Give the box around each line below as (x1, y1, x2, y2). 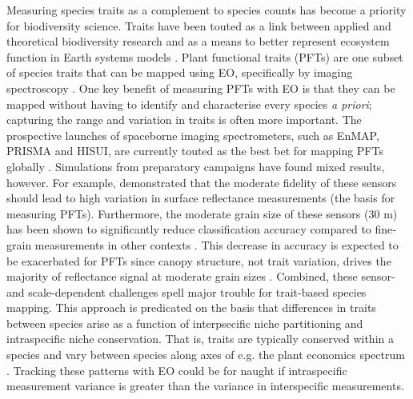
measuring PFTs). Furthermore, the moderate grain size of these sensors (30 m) (6, 205, 398, 221)
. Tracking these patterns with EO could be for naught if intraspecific (6, 361, 347, 378)
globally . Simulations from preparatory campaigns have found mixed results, (6, 158, 385, 174)
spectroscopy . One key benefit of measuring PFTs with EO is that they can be (6, 79, 395, 96)
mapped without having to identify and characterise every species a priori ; (6, 95, 372, 112)
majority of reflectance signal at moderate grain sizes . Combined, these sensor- (6, 268, 395, 285)
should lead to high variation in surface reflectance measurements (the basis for (6, 190, 395, 206)
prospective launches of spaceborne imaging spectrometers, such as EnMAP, (6, 126, 379, 143)
